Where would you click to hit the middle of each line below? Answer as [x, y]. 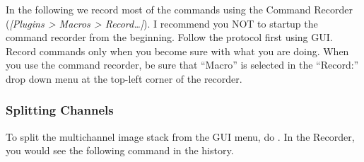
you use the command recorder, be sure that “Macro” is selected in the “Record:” [182, 65]
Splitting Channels [60, 110]
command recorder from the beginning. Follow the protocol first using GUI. [169, 37]
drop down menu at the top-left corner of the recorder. [124, 78]
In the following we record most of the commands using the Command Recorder [179, 9]
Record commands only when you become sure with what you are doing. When [177, 51]
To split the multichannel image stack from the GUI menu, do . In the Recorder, [180, 136]
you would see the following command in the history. [120, 150]
